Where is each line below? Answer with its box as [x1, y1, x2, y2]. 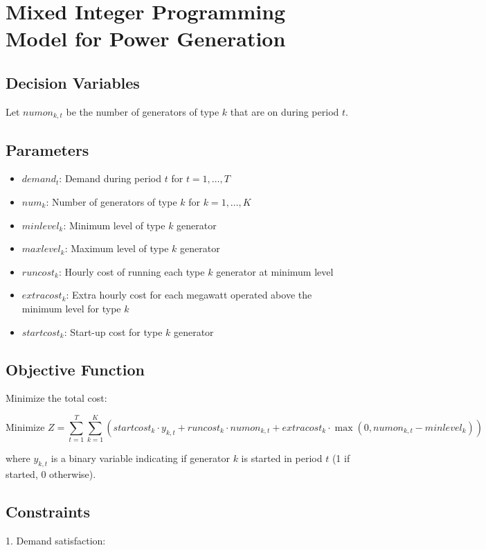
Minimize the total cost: [6, 391, 107, 405]
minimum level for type [21, 301, 121, 315]
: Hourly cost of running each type [58, 264, 205, 278]
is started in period [241, 451, 323, 465]
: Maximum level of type [64, 241, 169, 256]
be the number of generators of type [66, 104, 219, 118]
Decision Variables [6, 71, 140, 93]
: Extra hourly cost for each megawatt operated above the [66, 287, 312, 302]
